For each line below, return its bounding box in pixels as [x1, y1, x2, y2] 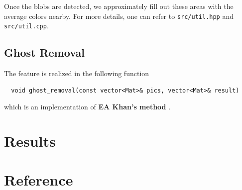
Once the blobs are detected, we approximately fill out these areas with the [4, 1, 234, 11]
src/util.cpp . [4, 20, 49, 31]
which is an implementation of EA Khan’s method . [4, 101, 171, 112]
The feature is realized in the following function [4, 68, 149, 79]
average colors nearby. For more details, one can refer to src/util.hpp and [4, 10, 234, 21]
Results [4, 131, 56, 151]
